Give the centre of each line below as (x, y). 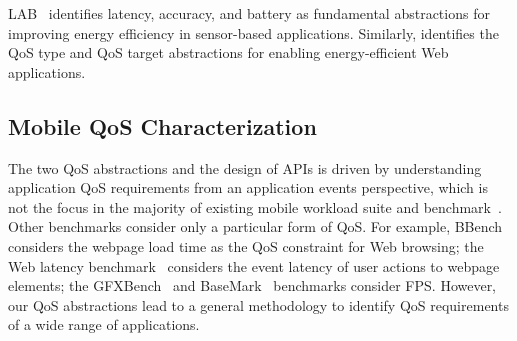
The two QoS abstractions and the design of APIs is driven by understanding (245, 167)
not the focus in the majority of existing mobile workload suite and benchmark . (255, 206)
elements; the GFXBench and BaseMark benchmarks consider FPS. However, (252, 285)
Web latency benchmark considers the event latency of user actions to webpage (254, 265)
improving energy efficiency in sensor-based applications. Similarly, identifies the (253, 32)
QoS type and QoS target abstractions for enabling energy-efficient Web (228, 52)
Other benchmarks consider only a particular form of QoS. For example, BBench (255, 226)
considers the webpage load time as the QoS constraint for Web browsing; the (246, 245)
